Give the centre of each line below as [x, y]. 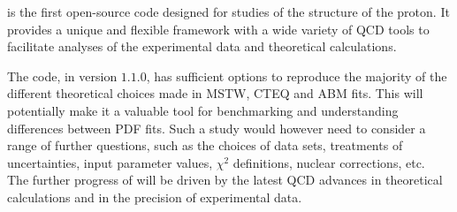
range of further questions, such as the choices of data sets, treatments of [205, 145]
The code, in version [62, 76]
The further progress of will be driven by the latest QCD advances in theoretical [225, 180]
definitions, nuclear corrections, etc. [329, 162]
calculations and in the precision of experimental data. [155, 197]
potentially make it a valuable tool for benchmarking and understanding [203, 110]
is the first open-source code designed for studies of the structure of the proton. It [228, 11]
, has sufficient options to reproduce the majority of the [297, 76]
